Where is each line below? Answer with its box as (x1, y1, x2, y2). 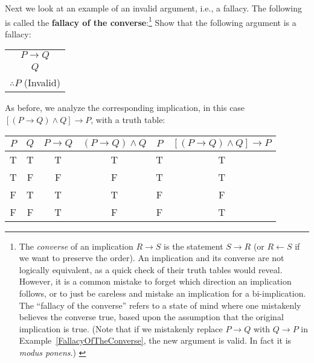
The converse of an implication (19, 239, 133, 252)
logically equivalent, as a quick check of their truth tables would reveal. (19, 263, 283, 276)
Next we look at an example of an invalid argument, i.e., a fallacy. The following (5, 2, 302, 14)
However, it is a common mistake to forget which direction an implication (19, 275, 292, 288)
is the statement (164, 239, 223, 252)
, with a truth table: (91, 113, 165, 126)
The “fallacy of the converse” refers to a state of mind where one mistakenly (19, 298, 301, 311)
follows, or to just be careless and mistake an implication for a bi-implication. (19, 287, 306, 299)
